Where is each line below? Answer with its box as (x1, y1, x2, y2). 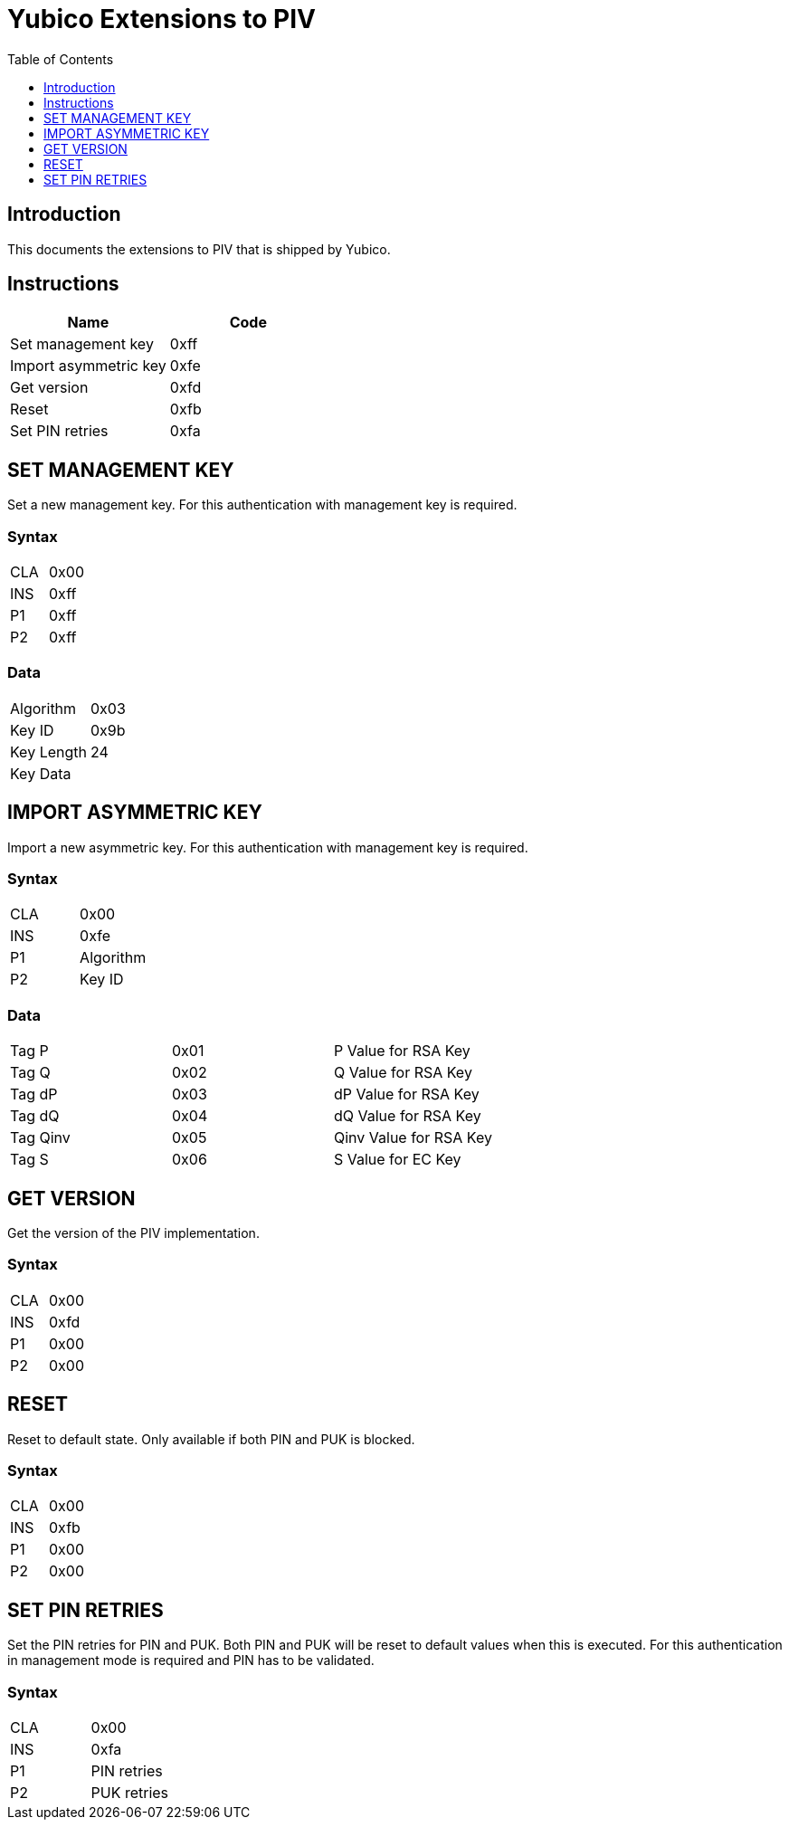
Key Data (10, 764, 71, 783)
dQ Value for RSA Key (333, 1107, 481, 1126)
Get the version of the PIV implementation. (7, 1224, 260, 1241)
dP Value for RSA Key (333, 1085, 480, 1104)
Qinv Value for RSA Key (333, 1128, 492, 1147)
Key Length (10, 742, 87, 761)
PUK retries (90, 1783, 169, 1802)
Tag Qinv (10, 1128, 71, 1147)
